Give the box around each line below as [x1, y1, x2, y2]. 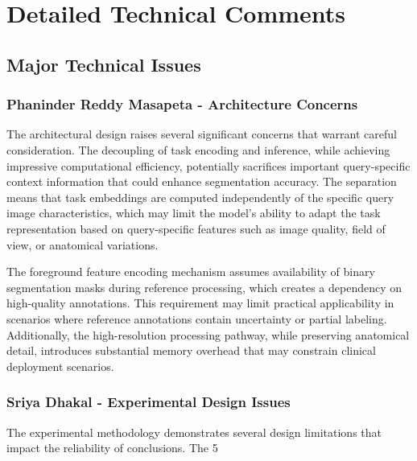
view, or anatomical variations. [6, 236, 159, 253]
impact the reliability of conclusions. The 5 [6, 439, 218, 456]
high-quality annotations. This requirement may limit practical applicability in [6, 294, 394, 311]
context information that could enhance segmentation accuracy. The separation [6, 173, 397, 190]
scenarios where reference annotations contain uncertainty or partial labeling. [6, 310, 387, 327]
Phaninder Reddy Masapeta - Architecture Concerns [6, 94, 358, 114]
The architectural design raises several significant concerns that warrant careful [6, 126, 397, 142]
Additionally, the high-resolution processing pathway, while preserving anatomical [6, 326, 410, 343]
